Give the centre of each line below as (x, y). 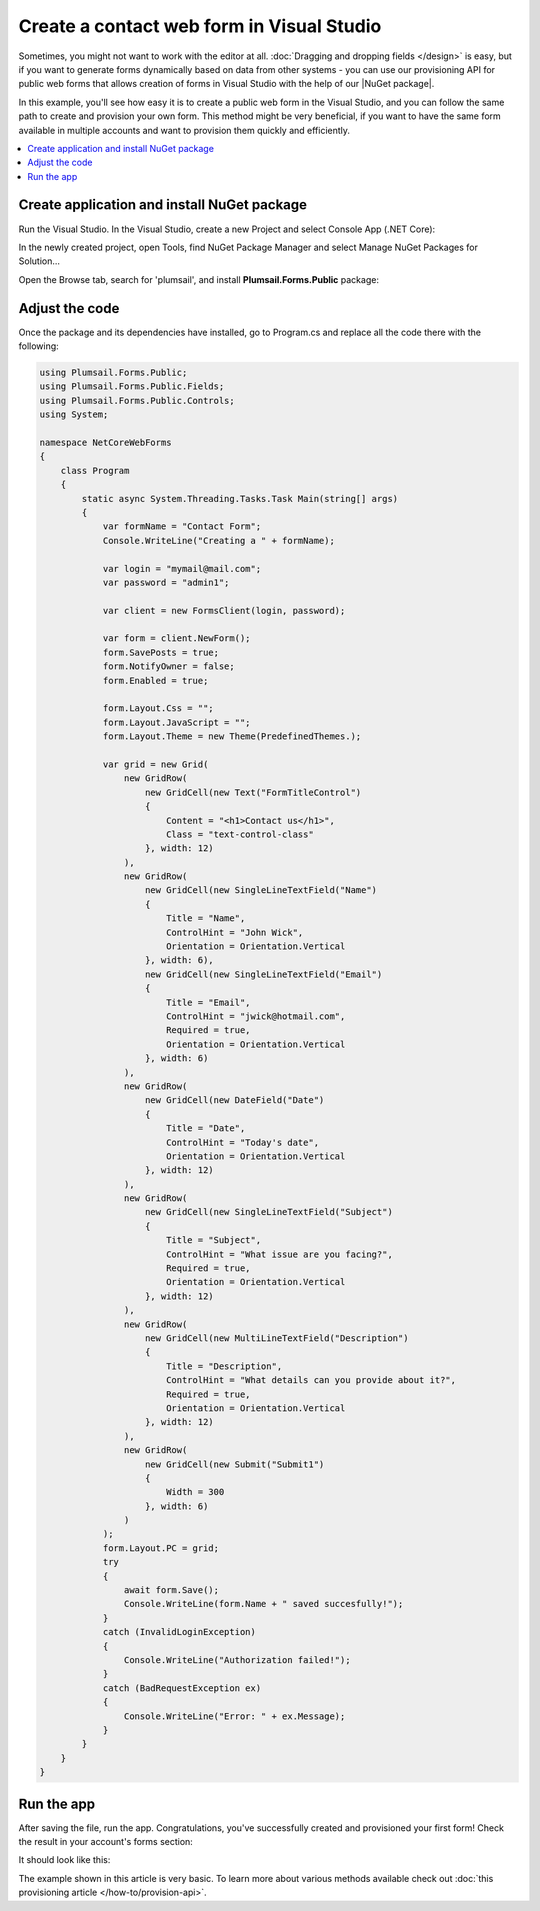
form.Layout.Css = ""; (158, 708)
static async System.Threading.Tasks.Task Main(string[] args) (240, 498)
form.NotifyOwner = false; (168, 666)
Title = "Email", (208, 1002)
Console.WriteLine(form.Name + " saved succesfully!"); (263, 1604)
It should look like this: (64, 1860)
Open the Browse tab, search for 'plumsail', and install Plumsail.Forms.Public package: (199, 279)
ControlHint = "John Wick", (234, 932)
